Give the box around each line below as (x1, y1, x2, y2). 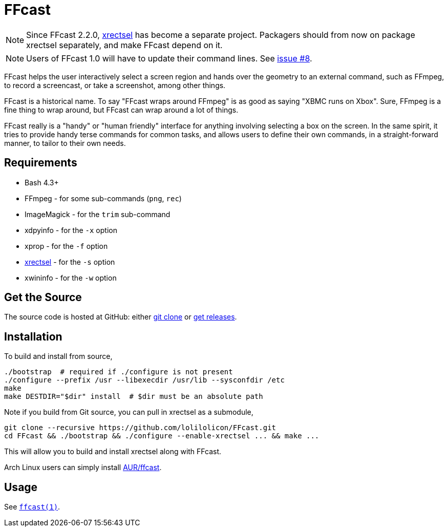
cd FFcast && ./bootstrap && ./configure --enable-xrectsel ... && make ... (4, 432, 319, 440)
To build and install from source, (4, 352, 113, 361)
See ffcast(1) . (4, 502, 60, 512)
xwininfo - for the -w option (25, 273, 117, 282)
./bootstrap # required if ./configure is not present (4, 368, 233, 376)
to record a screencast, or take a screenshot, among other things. (4, 80, 226, 90)
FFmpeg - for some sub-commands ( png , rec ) (25, 194, 182, 203)
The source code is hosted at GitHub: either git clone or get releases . (4, 312, 237, 322)
